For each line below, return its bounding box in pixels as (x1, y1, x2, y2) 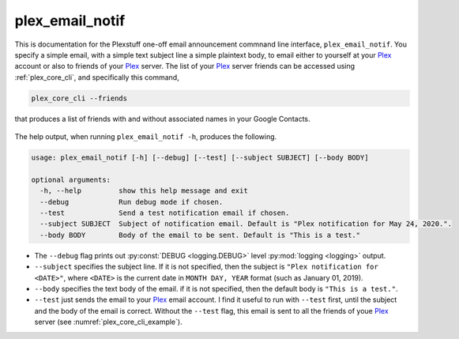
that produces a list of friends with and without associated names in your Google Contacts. (14, 114, 311, 123)
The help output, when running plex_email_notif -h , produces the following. (14, 132, 277, 141)
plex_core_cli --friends (31, 93, 128, 103)
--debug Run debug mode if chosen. (40, 198, 224, 206)
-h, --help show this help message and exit (40, 186, 248, 195)
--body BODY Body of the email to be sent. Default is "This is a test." (40, 230, 361, 239)
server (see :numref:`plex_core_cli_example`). (34, 317, 182, 327)
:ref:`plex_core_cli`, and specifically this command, (14, 72, 179, 82)
